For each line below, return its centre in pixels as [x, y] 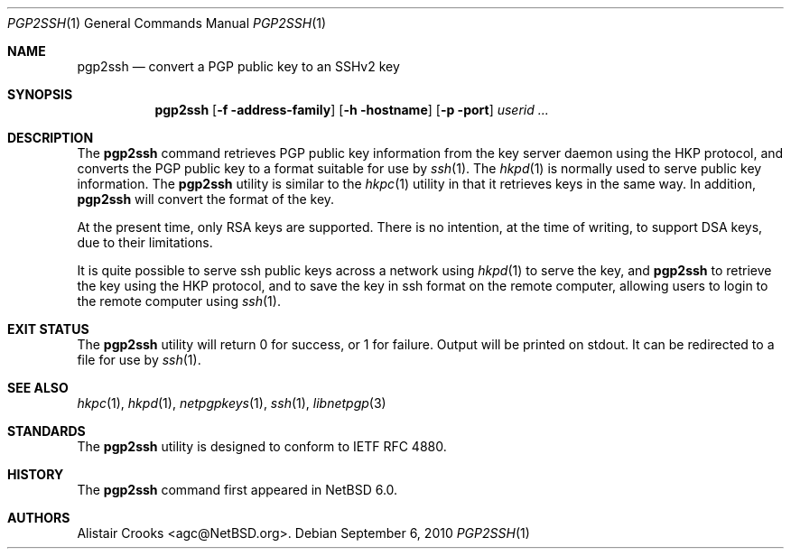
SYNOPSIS [40, 94]
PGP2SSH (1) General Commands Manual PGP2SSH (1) [167, 23]
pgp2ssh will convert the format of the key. [206, 199]
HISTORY [36, 474]
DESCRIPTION [51, 138]
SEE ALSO [38, 388]
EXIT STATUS [48, 329]
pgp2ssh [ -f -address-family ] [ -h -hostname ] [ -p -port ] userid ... [352, 110]
